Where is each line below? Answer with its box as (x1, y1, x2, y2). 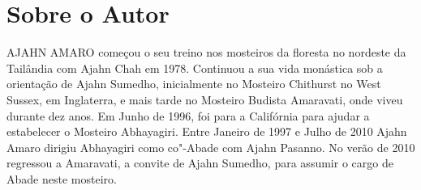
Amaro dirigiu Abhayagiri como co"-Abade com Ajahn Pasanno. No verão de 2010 (6, 138, 415, 155)
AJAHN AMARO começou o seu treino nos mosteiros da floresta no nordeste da (6, 44, 406, 61)
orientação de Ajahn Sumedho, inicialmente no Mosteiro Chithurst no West (6, 75, 381, 92)
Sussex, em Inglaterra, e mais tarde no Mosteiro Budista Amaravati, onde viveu (6, 91, 403, 108)
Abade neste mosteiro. (6, 170, 117, 187)
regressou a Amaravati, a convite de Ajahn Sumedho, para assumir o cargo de (6, 154, 393, 171)
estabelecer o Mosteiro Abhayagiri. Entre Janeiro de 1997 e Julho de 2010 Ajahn (6, 123, 407, 140)
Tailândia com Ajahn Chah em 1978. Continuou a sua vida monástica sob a (6, 59, 383, 76)
